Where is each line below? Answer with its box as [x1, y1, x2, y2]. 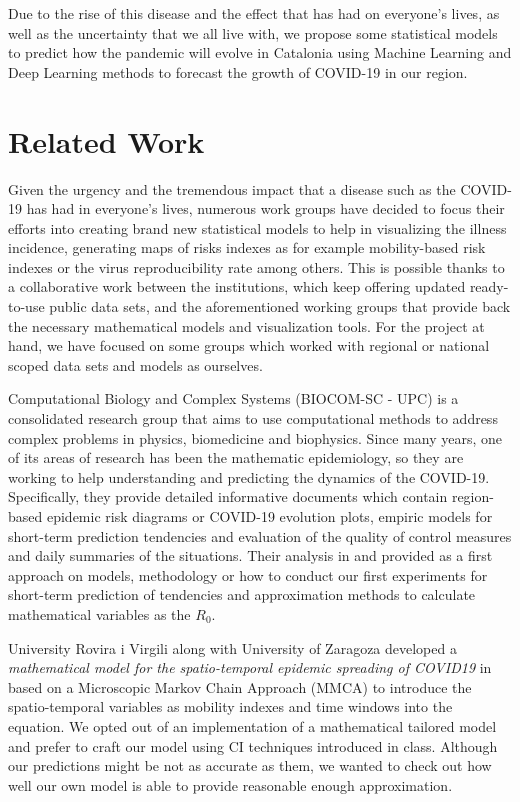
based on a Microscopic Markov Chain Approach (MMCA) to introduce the [8, 676, 472, 697]
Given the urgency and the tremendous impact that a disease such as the [8, 178, 456, 199]
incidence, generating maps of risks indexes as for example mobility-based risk [8, 237, 486, 258]
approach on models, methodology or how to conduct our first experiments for [8, 564, 488, 585]
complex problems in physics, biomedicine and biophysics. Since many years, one [8, 427, 503, 448]
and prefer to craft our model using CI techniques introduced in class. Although [8, 735, 498, 756]
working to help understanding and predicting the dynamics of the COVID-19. [8, 466, 490, 487]
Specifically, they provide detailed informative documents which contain [8, 486, 448, 507]
